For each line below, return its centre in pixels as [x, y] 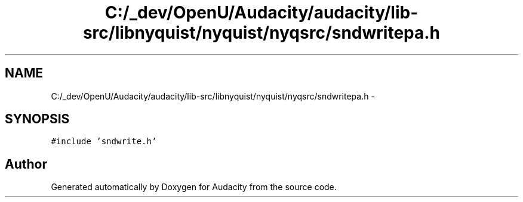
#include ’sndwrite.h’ [104, 142]
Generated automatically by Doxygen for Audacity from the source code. [194, 187]
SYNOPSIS [37, 119]
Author [26, 164]
